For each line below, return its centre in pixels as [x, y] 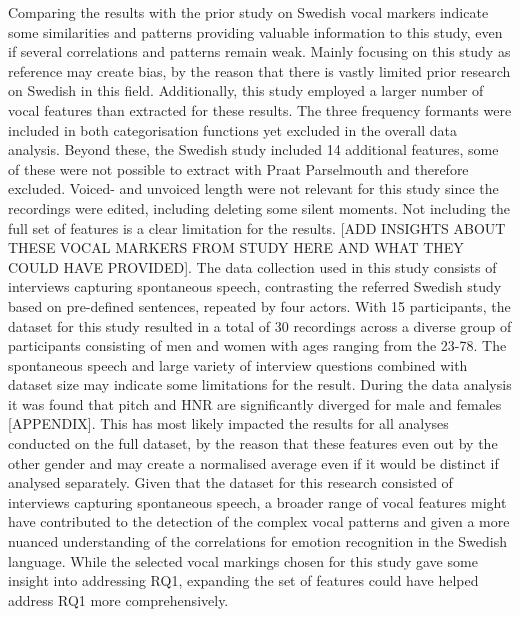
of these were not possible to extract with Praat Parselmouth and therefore [238, 168]
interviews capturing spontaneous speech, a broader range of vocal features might [257, 501]
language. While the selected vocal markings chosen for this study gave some [243, 560]
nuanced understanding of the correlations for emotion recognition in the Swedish [258, 541]
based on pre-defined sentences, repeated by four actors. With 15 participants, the [259, 305]
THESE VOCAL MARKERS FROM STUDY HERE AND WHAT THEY [236, 247]
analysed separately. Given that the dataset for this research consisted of [230, 482]
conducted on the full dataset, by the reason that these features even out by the [253, 443]
